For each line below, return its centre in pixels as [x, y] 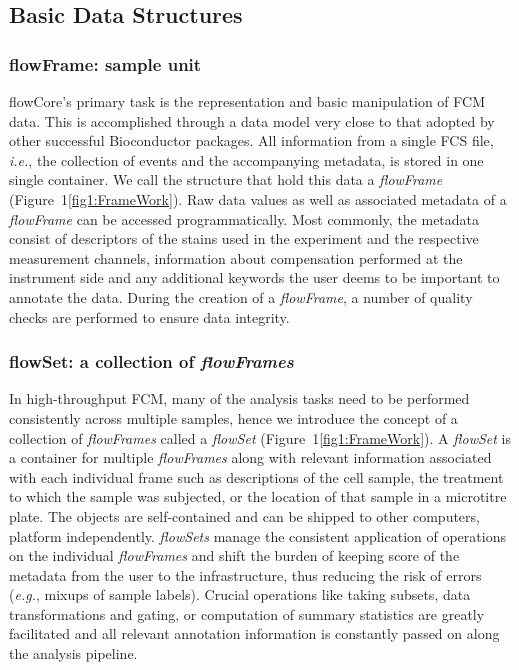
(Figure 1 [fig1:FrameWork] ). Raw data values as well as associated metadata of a [258, 198]
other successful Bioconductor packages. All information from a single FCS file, [251, 140]
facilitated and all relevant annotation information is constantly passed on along [254, 633]
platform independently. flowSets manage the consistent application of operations [257, 535]
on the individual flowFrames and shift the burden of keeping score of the [234, 555]
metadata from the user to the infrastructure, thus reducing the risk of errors [245, 574]
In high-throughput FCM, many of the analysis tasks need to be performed [239, 398]
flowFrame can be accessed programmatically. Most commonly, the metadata [244, 218]
